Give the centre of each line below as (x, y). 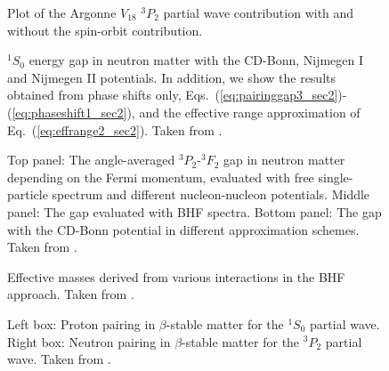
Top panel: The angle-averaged (91, 160)
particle (28, 194)
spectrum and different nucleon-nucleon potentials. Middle (211, 194)
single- (336, 177)
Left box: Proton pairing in (81, 323)
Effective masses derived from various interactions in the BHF (176, 276)
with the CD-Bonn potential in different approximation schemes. (183, 229)
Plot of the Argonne (62, 12)
